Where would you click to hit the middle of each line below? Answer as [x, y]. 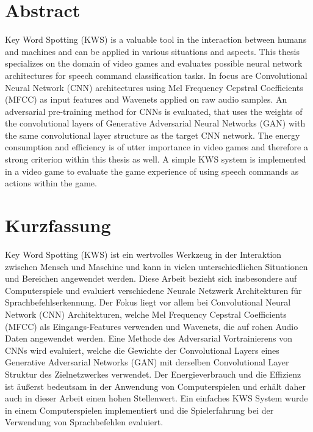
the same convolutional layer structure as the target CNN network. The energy [153, 135]
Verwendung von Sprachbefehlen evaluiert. [84, 422]
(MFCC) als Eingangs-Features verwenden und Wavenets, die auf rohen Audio [152, 326]
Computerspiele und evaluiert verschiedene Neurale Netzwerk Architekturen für [153, 290]
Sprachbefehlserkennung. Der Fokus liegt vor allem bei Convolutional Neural [148, 302]
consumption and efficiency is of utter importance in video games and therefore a [156, 147]
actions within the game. [51, 183]
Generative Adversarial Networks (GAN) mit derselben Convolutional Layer [147, 362]
